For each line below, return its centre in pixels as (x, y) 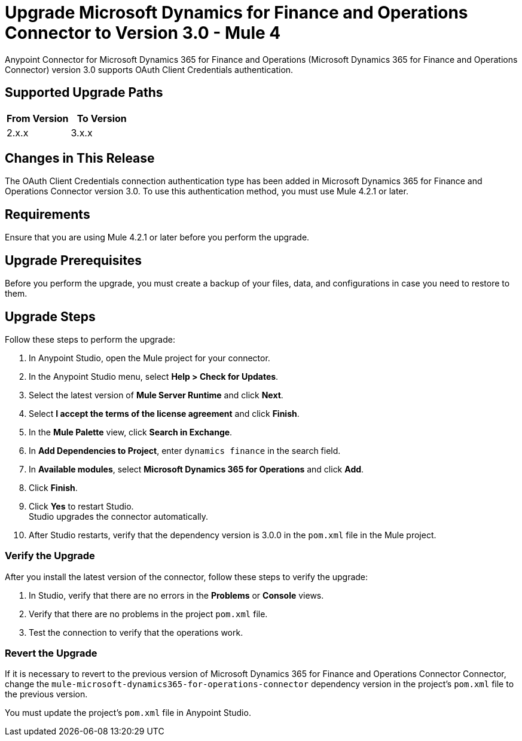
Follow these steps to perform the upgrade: (90, 339)
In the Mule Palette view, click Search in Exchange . (131, 432)
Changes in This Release (80, 158)
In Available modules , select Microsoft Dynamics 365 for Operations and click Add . (196, 469)
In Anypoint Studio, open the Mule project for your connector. (149, 358)
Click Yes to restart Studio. (81, 506)
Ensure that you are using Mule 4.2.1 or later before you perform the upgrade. (157, 237)
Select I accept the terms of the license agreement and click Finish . (164, 413)
